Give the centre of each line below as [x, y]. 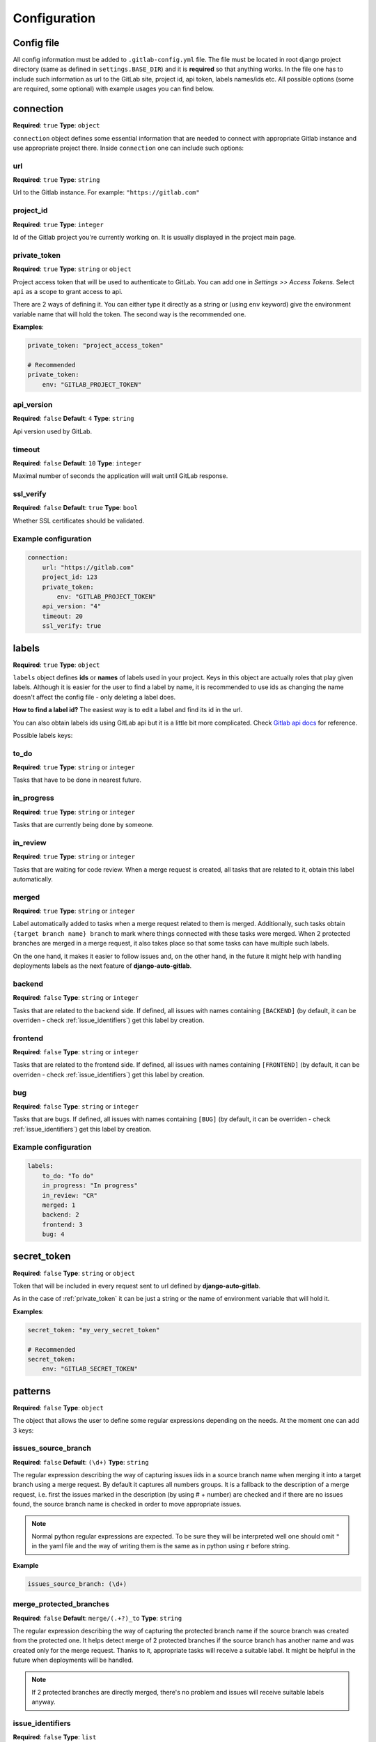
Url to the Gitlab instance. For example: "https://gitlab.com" [106, 192]
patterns [32, 1391]
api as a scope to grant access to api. [68, 291]
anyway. [44, 1702]
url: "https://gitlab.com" [88, 567]
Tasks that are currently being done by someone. [84, 825]
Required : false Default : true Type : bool [76, 508]
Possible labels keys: [43, 735]
